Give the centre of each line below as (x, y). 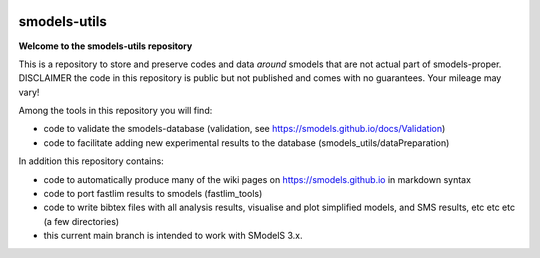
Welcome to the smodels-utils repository (105, 46)
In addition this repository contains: (91, 161)
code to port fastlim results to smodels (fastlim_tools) (153, 194)
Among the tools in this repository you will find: (115, 111)
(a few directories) (81, 221)
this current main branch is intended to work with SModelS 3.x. (173, 236)
